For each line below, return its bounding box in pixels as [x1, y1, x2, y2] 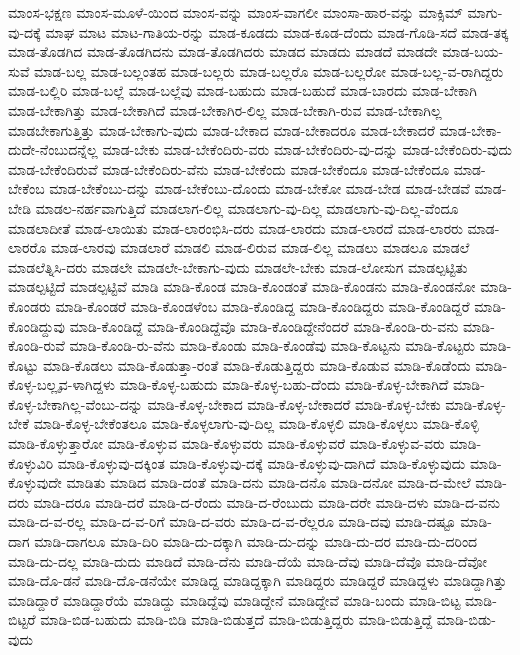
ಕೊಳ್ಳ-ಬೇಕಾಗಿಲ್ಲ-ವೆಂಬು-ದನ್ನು [8, 393, 143, 414]
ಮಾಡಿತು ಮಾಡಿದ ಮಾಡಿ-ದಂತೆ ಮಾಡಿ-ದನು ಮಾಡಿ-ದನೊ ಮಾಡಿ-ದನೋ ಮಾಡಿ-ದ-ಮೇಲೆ [66, 472, 471, 493]
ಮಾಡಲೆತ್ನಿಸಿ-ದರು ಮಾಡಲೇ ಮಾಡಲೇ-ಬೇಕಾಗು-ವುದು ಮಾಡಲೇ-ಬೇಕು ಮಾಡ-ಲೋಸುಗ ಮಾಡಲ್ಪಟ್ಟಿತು [8, 256, 468, 277]
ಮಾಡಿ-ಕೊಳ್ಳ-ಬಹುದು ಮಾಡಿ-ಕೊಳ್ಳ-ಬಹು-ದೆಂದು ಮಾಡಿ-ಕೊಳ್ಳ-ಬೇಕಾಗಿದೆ [119, 374, 449, 395]
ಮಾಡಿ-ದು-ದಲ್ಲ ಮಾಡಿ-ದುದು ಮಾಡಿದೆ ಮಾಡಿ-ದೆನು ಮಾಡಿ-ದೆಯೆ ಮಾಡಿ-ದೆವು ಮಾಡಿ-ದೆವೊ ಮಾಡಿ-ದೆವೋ [8, 550, 487, 571]
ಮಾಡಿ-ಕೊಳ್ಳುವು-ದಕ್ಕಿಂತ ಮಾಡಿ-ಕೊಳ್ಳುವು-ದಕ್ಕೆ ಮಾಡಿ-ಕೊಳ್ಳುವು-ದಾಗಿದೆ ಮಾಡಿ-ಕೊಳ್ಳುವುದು [57, 452, 466, 473]
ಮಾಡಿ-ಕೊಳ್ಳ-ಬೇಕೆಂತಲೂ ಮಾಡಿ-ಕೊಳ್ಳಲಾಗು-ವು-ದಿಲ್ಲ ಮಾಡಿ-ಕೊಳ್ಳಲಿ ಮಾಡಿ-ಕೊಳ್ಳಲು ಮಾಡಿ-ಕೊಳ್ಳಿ [33, 413, 479, 434]
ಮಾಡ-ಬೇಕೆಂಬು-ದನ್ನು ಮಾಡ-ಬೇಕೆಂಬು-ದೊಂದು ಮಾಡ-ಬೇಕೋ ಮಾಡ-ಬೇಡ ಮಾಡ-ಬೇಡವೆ [49, 178, 470, 199]
